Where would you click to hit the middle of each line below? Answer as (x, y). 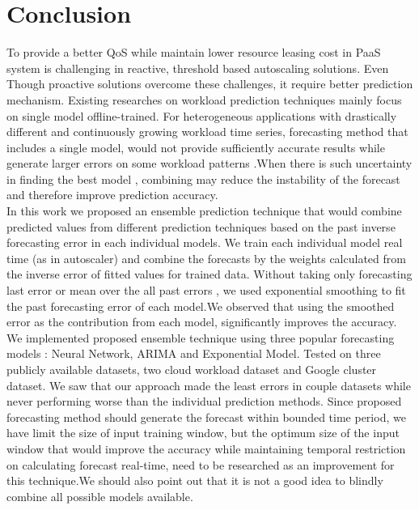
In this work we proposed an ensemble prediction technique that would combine (204, 211)
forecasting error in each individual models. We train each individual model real (205, 242)
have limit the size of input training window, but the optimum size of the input (203, 433)
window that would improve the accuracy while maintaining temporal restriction (206, 448)
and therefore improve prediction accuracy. (112, 195)
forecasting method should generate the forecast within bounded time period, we (206, 416)
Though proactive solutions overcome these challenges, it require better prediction (210, 84)
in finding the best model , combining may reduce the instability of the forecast (203, 178)
